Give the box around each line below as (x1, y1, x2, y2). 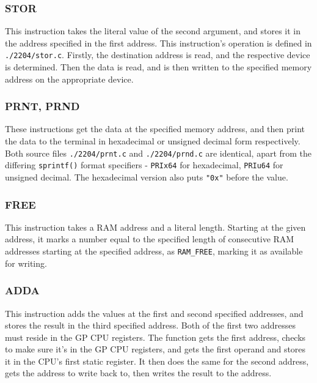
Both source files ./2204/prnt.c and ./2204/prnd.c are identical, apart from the (5, 146, 312, 159)
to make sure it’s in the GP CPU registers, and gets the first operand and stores (5, 343, 306, 355)
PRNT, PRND (5, 99, 80, 114)
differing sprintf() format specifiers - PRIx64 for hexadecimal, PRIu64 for (5, 158, 283, 171)
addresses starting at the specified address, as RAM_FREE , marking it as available (5, 245, 303, 258)
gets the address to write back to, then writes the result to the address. (5, 366, 272, 379)
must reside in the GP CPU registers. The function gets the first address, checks (5, 330, 306, 343)
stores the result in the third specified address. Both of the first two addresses (5, 319, 296, 332)
